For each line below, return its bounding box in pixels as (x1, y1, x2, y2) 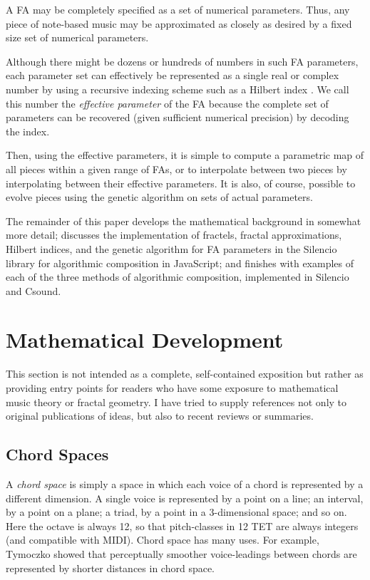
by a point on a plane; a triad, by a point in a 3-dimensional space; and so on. (6, 504, 347, 519)
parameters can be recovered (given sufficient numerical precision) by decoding (6, 110, 349, 125)
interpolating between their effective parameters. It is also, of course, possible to (6, 175, 356, 190)
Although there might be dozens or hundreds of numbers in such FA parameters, (6, 53, 359, 68)
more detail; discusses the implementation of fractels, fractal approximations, (6, 227, 342, 242)
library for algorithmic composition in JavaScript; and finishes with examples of (6, 255, 354, 270)
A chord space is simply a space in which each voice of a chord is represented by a (6, 476, 364, 491)
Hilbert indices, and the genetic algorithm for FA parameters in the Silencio (6, 241, 337, 256)
